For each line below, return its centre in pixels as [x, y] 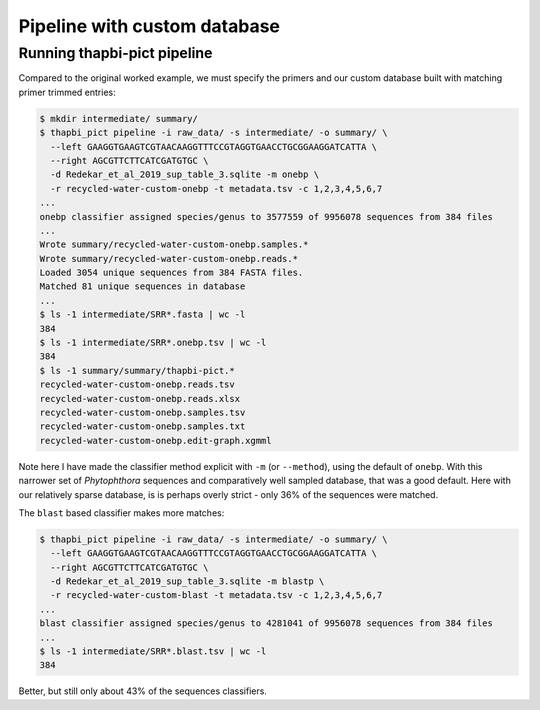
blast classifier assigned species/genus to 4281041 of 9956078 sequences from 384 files [266, 623]
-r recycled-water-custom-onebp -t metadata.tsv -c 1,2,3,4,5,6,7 [216, 188]
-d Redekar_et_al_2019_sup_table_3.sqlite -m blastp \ [187, 581]
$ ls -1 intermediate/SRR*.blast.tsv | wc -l [153, 651]
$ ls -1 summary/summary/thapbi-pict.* [137, 370]
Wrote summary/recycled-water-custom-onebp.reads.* [169, 258]
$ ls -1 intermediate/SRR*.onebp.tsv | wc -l [153, 343]
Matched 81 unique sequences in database [142, 286]
